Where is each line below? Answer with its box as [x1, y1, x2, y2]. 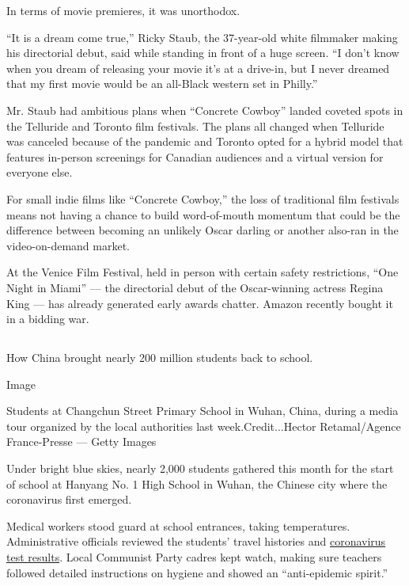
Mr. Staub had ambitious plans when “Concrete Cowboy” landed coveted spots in [6, 101, 403, 118]
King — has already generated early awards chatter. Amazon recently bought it [6, 295, 393, 311]
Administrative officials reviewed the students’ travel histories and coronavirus [6, 533, 386, 550]
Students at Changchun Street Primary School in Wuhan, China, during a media [6, 402, 399, 419]
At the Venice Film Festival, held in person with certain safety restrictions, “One [6, 264, 399, 280]
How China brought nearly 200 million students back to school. [6, 349, 313, 366]
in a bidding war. [6, 310, 89, 327]
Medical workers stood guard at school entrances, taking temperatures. [6, 517, 350, 534]
